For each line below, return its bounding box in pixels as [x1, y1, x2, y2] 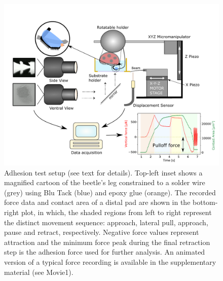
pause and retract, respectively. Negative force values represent [4, 227, 199, 237]
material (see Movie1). [4, 266, 73, 277]
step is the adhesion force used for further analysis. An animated [4, 247, 205, 257]
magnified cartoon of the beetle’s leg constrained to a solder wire [4, 177, 205, 188]
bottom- [193, 197, 218, 207]
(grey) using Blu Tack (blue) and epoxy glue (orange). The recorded [4, 187, 216, 197]
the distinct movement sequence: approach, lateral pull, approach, [4, 217, 208, 227]
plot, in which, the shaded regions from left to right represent [21, 206, 212, 217]
